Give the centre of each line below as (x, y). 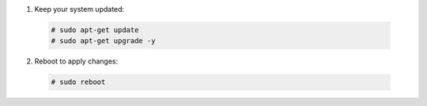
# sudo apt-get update (95, 30)
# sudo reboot (78, 82)
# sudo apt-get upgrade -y (103, 41)
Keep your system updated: (79, 9)
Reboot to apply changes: (76, 61)
